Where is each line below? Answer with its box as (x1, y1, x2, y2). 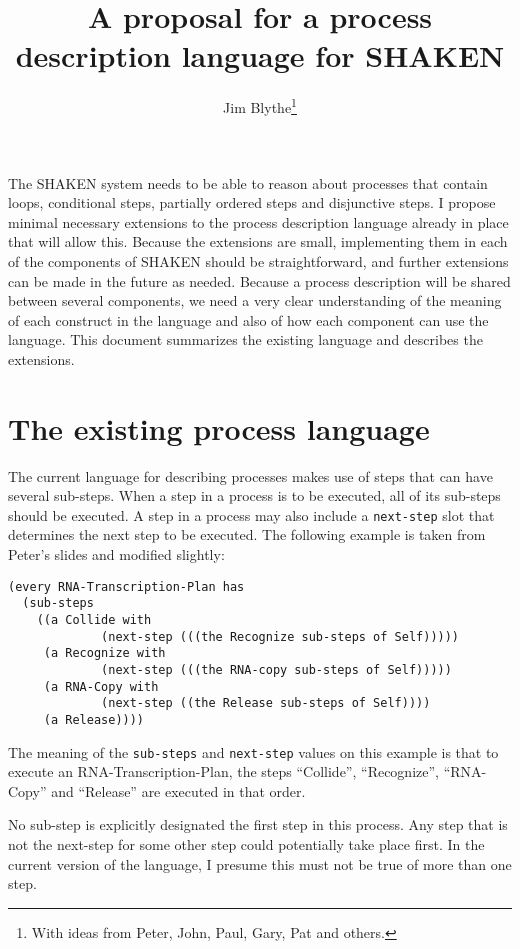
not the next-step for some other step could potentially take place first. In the (8, 834, 485, 854)
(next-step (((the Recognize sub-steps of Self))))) (101, 629, 460, 644)
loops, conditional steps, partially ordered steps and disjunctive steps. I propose (8, 192, 496, 213)
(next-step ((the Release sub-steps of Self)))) (101, 696, 431, 711)
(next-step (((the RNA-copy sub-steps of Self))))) (101, 662, 452, 677)
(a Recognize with (43, 646, 166, 661)
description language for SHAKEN (15, 35, 505, 76)
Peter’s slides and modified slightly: (8, 544, 225, 565)
